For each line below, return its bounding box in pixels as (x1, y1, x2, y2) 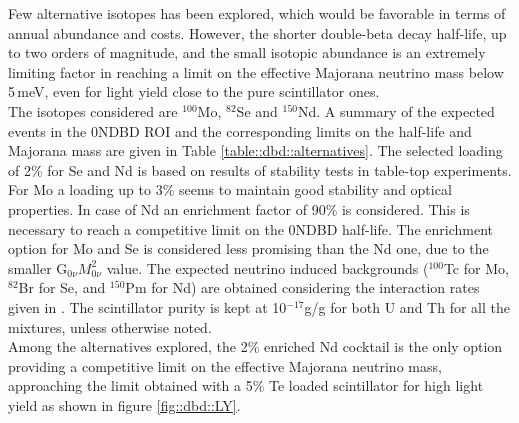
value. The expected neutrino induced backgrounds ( (106, 257, 429, 278)
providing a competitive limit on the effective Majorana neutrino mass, (8, 355, 442, 376)
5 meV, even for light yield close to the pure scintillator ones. (8, 81, 380, 102)
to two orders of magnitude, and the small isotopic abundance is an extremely (8, 42, 486, 63)
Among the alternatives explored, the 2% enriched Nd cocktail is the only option (8, 336, 503, 357)
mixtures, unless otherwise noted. (8, 316, 212, 337)
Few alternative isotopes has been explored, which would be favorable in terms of (8, 3, 506, 23)
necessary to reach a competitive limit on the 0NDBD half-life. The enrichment (8, 218, 493, 239)
